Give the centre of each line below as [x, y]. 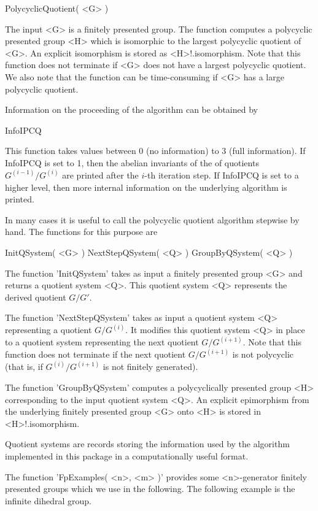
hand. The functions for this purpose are [81, 232]
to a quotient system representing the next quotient [102, 342]
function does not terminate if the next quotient [95, 354]
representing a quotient [48, 330]
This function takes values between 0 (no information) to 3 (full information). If [155, 151]
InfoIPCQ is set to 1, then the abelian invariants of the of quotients [132, 162]
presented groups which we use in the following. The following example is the [150, 489]
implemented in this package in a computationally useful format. [127, 456]
